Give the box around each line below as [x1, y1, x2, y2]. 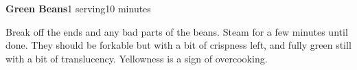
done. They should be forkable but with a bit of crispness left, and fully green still [5, 38, 352, 52]
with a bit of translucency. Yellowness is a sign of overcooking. [5, 51, 268, 65]
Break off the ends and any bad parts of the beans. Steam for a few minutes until [5, 24, 348, 38]
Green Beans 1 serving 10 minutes [5, 1, 151, 15]
